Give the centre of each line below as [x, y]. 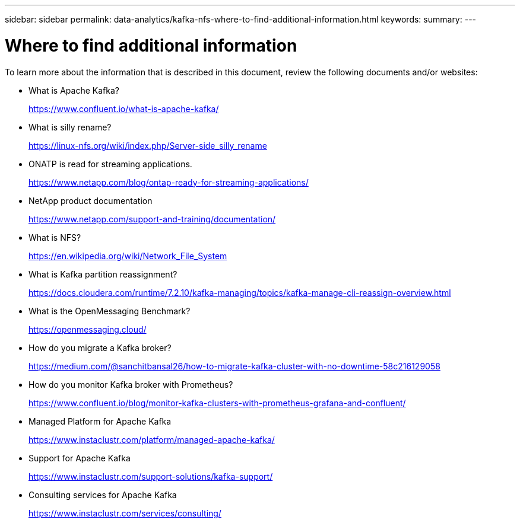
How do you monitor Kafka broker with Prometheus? [131, 384]
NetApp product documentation [91, 200]
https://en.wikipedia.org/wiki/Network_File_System [128, 256]
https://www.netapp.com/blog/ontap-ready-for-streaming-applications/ [169, 182]
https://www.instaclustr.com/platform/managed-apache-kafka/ [152, 439]
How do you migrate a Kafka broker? [100, 347]
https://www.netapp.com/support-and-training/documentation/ [152, 219]
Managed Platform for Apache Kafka [100, 421]
